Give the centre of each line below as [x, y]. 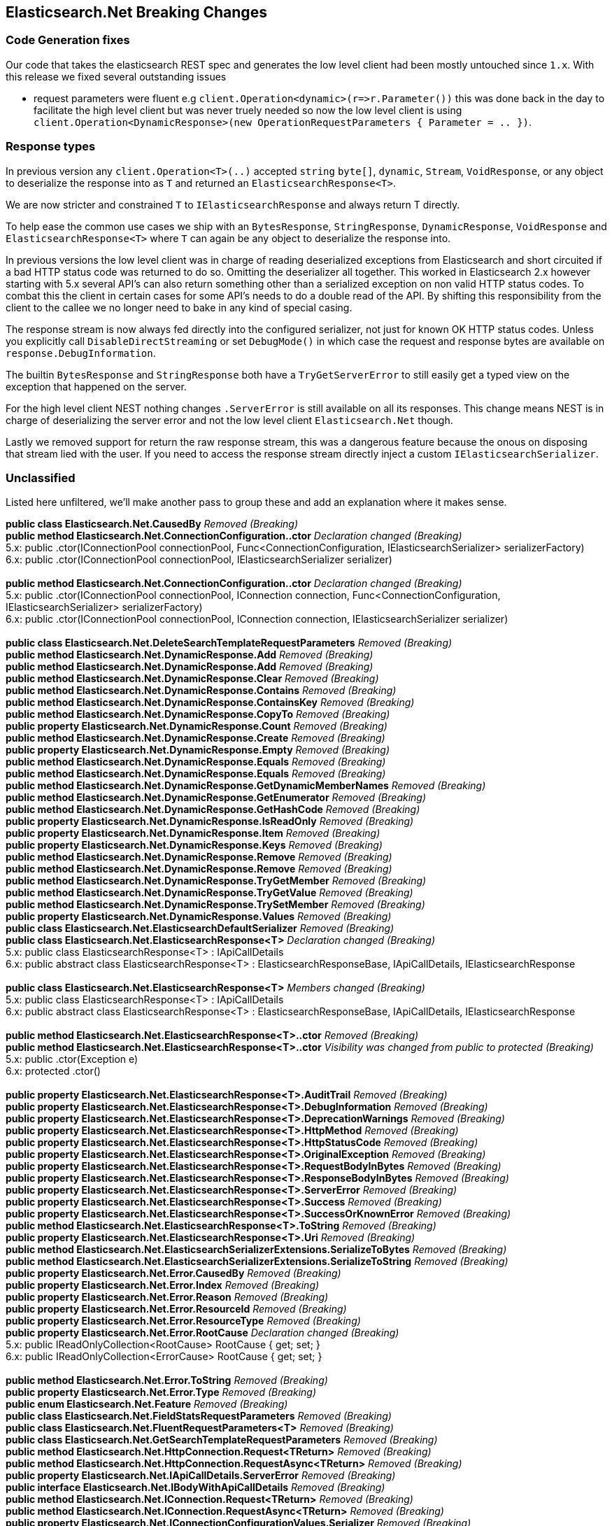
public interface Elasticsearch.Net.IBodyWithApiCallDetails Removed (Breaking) [195, 1488]
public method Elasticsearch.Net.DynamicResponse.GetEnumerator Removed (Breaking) [216, 798]
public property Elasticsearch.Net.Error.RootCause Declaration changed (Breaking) [202, 1333]
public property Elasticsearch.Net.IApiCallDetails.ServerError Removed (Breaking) [201, 1476]
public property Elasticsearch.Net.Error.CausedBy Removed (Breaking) [173, 1273]
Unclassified [41, 478]
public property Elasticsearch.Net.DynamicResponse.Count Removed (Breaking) [197, 726]
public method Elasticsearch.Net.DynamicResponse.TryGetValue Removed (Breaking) [209, 893]
